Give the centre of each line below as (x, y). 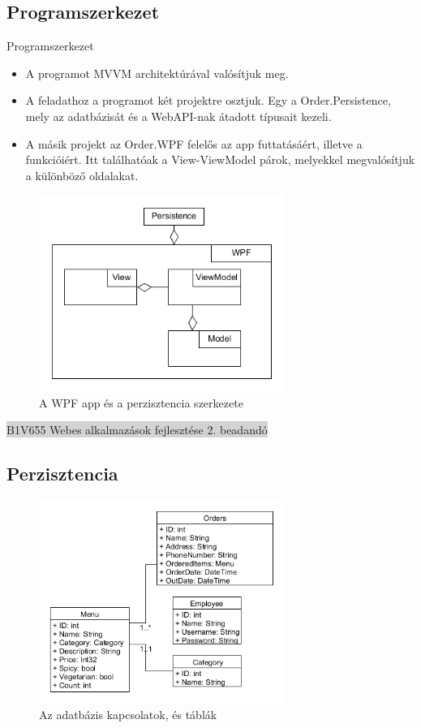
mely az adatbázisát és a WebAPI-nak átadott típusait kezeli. (178, 116)
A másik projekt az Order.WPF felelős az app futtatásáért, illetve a (194, 143)
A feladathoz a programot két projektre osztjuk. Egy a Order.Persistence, (208, 100)
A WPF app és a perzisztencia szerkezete (141, 402)
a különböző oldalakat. (82, 175)
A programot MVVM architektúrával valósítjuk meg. (157, 73)
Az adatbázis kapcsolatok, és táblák (128, 714)
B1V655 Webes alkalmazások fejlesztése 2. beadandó (137, 430)
